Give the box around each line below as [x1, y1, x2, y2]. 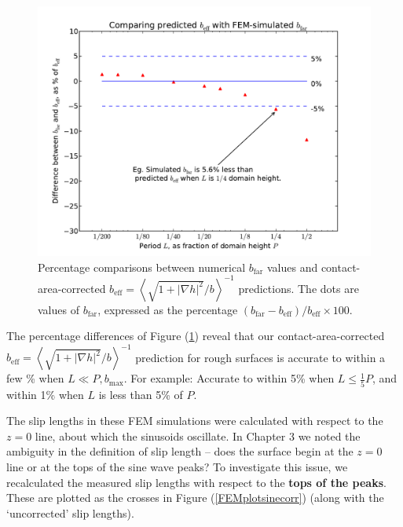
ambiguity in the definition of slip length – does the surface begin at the [6, 443, 354, 459]
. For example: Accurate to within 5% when [123, 370, 335, 386]
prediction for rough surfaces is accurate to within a [135, 349, 386, 365]
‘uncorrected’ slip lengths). [6, 504, 134, 521]
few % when [6, 370, 64, 386]
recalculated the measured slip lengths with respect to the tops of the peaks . [6, 474, 387, 490]
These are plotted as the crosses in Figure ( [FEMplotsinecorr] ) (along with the [6, 489, 384, 506]
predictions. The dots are [238, 280, 359, 296]
